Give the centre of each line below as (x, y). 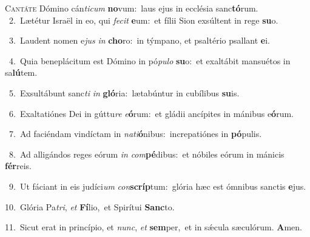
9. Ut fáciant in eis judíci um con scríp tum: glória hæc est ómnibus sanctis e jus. (157, 186)
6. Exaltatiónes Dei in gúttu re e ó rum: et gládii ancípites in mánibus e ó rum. (151, 113)
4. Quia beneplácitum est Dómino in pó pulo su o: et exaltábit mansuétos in (150, 60)
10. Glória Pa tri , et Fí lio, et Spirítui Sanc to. (90, 206)
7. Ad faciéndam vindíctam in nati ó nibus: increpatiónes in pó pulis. (135, 134)
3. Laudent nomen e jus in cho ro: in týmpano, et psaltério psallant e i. (139, 40)
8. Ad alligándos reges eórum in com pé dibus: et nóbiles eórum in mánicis (147, 154)
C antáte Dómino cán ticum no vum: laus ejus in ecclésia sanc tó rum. (132, 8)
